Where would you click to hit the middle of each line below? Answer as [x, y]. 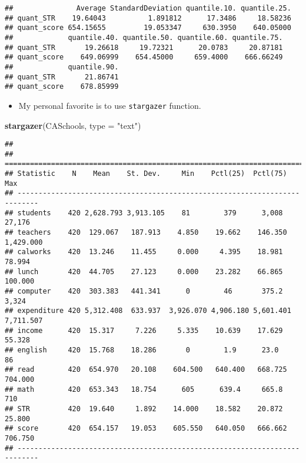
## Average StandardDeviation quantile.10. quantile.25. [148, 8]
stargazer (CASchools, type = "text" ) [73, 125]
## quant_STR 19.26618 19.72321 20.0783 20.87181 [144, 47]
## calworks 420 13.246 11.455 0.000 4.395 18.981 [144, 252]
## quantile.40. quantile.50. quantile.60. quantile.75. [144, 37]
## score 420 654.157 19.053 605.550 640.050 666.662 [146, 429]
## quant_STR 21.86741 [62, 77]
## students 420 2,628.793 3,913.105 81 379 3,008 [144, 213]
